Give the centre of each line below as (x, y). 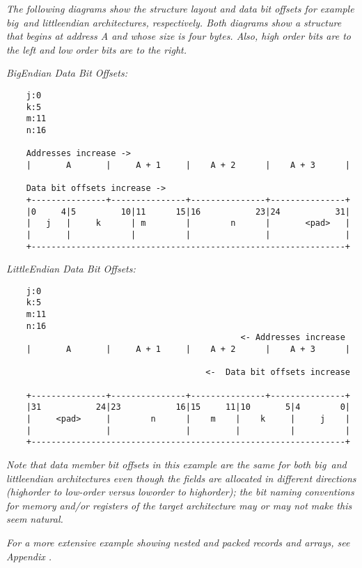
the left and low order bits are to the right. (97, 49)
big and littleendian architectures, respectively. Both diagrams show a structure (174, 22)
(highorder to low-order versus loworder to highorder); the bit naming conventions (180, 492)
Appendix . (29, 556)
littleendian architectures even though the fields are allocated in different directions (181, 478)
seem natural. (35, 519)
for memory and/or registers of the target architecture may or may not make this (179, 505)
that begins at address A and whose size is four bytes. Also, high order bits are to (179, 36)
